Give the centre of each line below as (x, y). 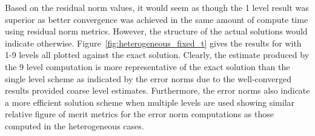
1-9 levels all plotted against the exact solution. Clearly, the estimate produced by (157, 55)
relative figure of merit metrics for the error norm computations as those (139, 114)
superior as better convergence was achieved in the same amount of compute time (157, 19)
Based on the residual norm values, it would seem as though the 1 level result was (157, 7)
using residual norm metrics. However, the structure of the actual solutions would (156, 31)
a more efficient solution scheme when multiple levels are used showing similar (150, 102)
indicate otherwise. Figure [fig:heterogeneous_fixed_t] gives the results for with (153, 43)
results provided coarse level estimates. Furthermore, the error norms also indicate (157, 90)
